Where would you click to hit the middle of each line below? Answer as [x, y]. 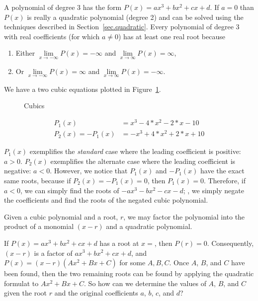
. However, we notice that [89, 171]
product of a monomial [39, 226]
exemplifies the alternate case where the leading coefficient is [143, 161]
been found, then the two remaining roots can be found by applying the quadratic [129, 273]
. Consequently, [230, 243]
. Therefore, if [225, 180]
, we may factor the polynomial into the [184, 216]
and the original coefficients [96, 293]
